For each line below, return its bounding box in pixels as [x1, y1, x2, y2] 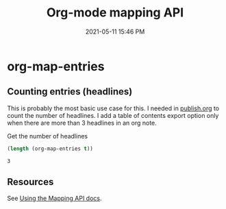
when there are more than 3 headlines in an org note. [7, 119, 158, 127]
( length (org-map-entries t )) [7, 145, 94, 152]
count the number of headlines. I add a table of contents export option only [7, 111, 219, 119]
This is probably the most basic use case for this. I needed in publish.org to [7, 104, 220, 112]
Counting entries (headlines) [7, 86, 133, 97]
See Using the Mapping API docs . [7, 194, 102, 203]
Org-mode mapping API [46, 5, 184, 21]
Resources [7, 176, 54, 188]
